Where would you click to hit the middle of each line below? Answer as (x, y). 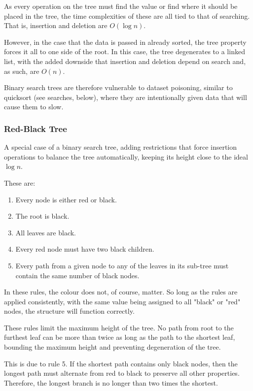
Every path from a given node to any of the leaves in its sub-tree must (122, 265)
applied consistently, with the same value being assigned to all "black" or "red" (122, 301)
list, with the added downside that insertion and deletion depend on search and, (125, 61)
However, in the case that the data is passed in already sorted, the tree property (125, 42)
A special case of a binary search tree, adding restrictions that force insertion (121, 147)
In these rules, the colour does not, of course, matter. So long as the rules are (121, 292)
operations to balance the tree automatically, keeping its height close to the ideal (126, 156)
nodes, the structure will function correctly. (69, 311)
